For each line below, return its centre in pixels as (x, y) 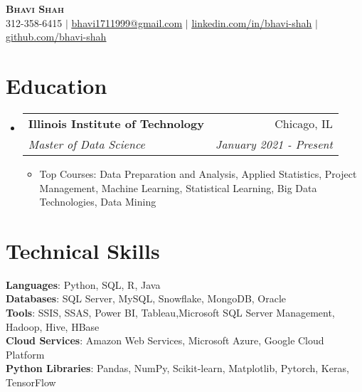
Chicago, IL (304, 123)
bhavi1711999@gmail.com (127, 22)
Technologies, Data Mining (98, 202)
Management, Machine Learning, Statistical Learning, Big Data (178, 187)
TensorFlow (31, 382)
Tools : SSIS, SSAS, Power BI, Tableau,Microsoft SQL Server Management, (170, 312)
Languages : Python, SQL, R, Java (83, 284)
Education (57, 85)
